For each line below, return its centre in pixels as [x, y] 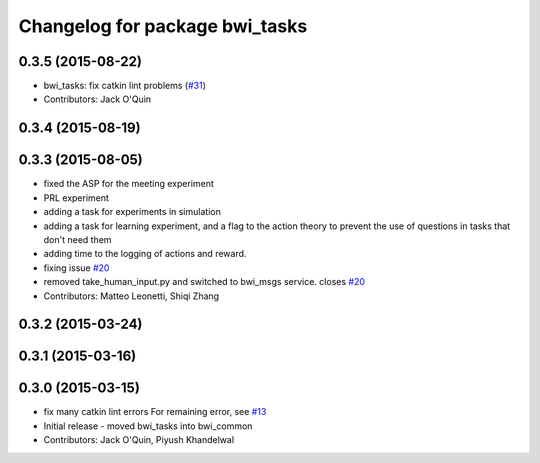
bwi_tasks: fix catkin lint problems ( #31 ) [125, 86]
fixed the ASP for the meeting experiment [129, 184]
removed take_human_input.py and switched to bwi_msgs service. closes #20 [204, 282]
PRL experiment [76, 197]
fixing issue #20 [76, 267]
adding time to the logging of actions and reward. [145, 254]
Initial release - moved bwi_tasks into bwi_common [148, 426]
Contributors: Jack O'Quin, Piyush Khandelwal [139, 440]
